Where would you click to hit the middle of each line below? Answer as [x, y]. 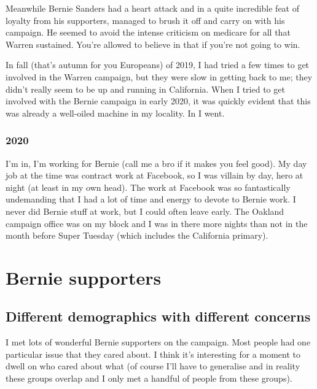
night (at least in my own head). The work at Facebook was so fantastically [148, 187]
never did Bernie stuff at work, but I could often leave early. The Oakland [145, 211]
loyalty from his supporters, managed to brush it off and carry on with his [145, 20]
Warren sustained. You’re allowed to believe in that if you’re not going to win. [153, 44]
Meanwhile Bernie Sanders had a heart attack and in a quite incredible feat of [153, 8]
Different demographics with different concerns [158, 316]
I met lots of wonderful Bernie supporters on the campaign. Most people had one [158, 342]
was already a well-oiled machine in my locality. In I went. [115, 113]
